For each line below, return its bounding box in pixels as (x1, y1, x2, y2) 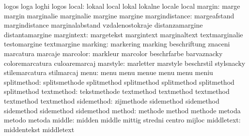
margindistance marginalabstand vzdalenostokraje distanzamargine (4, 20, 203, 30)
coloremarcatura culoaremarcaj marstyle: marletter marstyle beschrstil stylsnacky (4, 58, 246, 68)
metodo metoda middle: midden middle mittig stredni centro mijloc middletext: (4, 115, 241, 125)
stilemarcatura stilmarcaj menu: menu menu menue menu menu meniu (4, 67, 213, 77)
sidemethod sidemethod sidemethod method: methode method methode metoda (4, 105, 241, 115)
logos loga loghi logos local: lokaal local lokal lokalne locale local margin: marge (4, 1, 240, 11)
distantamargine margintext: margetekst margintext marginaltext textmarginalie (4, 29, 243, 39)
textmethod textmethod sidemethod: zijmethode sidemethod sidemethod (4, 95, 219, 106)
